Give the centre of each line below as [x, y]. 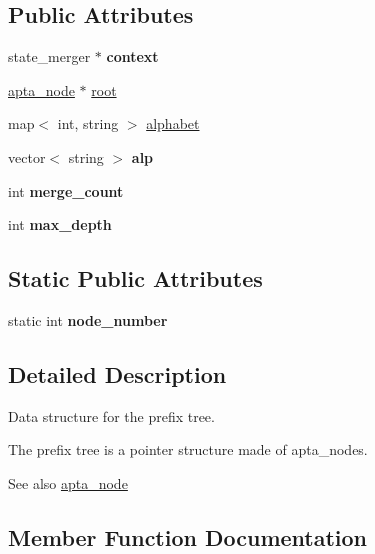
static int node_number [88, 319]
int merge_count [66, 190]
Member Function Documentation [188, 536]
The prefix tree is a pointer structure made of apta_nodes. [188, 449]
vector [27, 156]
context [132, 56]
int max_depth [60, 224]
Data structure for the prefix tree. [111, 415]
